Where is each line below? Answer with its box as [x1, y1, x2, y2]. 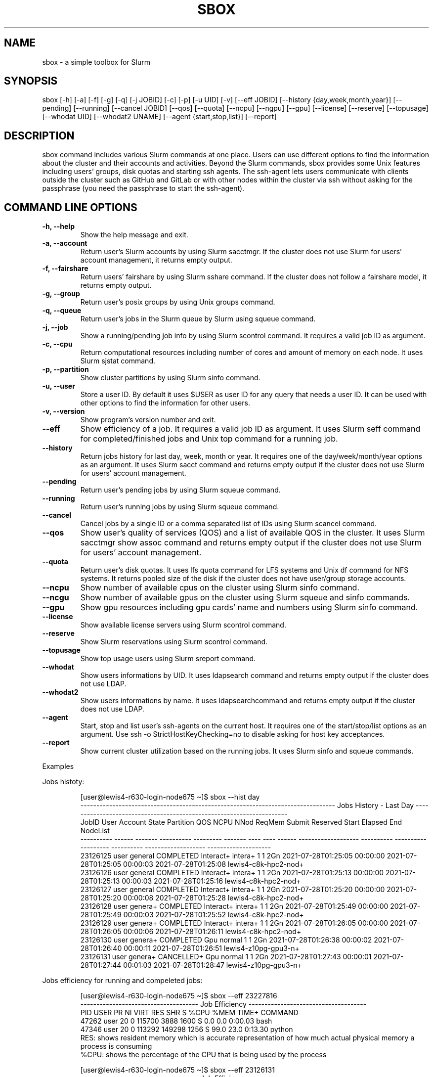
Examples [42, 762, 74, 771]
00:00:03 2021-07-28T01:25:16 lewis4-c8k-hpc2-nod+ [122, 877, 301, 886]
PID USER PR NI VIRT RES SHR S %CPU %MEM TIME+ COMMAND [80, 1008, 299, 1017]
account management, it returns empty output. [80, 256, 232, 265]
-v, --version [42, 407, 85, 416]
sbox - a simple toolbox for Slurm [42, 57, 150, 66]
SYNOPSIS [4, 75, 58, 88]
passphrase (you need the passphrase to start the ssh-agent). [42, 184, 245, 193]
